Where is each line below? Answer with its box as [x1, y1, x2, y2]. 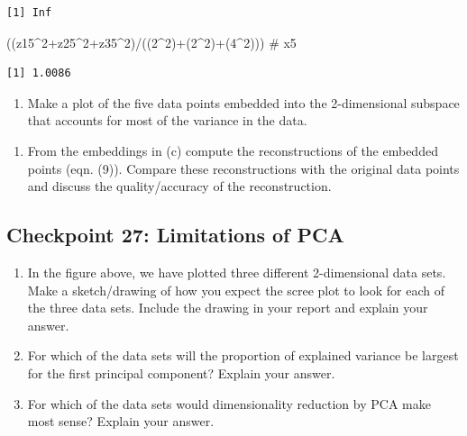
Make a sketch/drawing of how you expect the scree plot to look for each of [27, 280, 445, 299]
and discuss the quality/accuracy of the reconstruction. [27, 177, 332, 195]
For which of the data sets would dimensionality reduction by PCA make [27, 394, 431, 413]
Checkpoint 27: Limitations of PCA [6, 221, 344, 249]
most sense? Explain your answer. [27, 412, 215, 431]
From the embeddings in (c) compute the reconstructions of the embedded [27, 141, 438, 159]
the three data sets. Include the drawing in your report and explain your [27, 298, 428, 317]
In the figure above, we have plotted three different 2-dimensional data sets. [27, 262, 446, 281]
